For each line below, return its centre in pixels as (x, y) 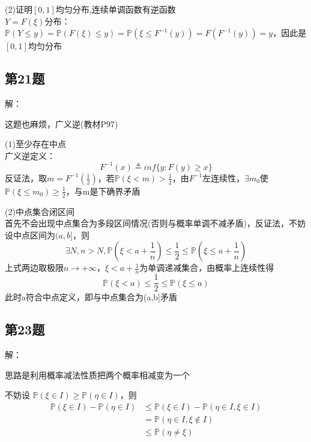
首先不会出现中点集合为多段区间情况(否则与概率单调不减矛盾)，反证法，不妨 (155, 223)
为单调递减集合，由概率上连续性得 (207, 268)
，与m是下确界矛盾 (103, 191)
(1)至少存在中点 (35, 144)
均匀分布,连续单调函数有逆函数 (116, 9)
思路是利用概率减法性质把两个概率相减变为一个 (97, 374)
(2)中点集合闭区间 (40, 211)
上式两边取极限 (34, 268)
